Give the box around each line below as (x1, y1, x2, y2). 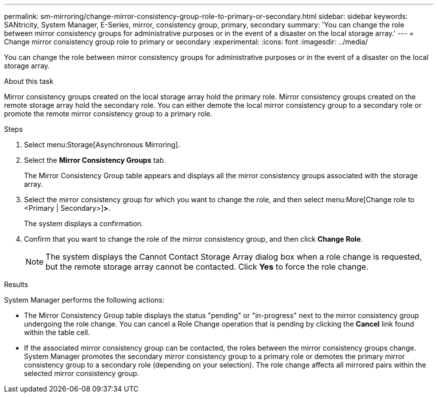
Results (4, 280, 28, 289)
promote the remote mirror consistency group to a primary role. (4, 109, 212, 118)
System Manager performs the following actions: (4, 296, 164, 304)
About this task (4, 77, 53, 85)
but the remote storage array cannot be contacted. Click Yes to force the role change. (45, 262, 368, 272)
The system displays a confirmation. (24, 219, 143, 228)
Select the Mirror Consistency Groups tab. (24, 156, 166, 164)
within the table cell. (24, 328, 90, 337)
